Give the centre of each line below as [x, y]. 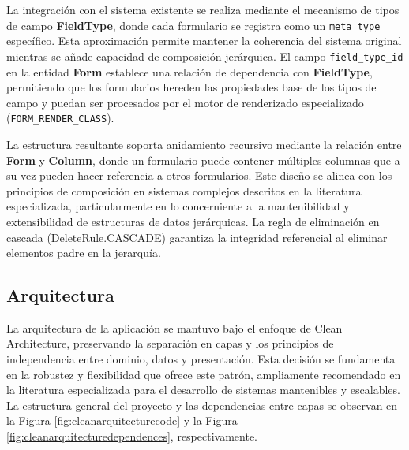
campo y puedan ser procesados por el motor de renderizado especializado [185, 102]
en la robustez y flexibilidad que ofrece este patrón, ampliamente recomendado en [204, 374]
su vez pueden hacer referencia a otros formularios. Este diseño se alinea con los [199, 175]
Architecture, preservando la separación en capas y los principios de [170, 343]
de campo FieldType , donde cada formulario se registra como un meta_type [193, 25]
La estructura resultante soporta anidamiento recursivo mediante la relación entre [204, 144]
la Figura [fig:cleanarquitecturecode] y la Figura [122, 420]
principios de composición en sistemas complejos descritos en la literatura [184, 190]
